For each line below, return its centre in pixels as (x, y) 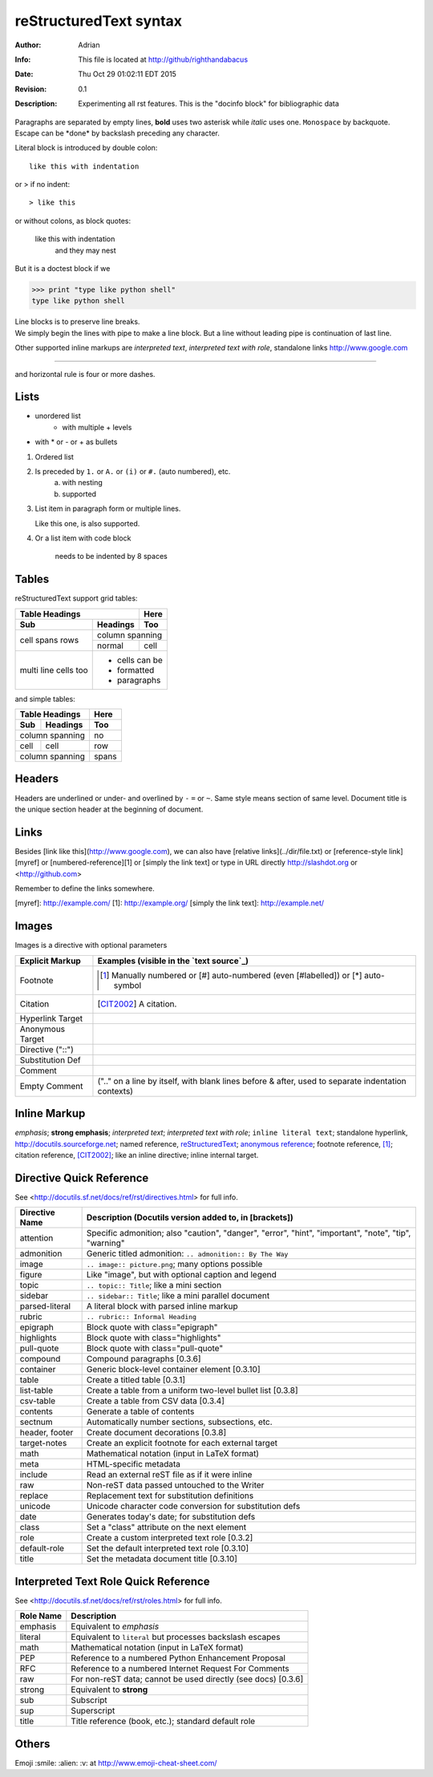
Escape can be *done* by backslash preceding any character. (117, 133)
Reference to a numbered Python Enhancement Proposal (178, 1658)
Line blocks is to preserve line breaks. (77, 322)
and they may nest (85, 250)
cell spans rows (49, 640)
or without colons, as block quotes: (73, 221)
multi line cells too (54, 670)
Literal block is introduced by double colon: (86, 148)
